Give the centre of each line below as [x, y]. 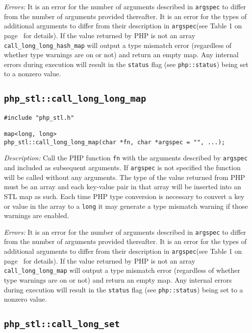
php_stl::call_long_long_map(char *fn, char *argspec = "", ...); [115, 142]
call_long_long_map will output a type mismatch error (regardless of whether [122, 270]
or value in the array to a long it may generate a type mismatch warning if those [126, 206]
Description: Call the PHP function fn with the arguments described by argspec [126, 158]
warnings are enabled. [37, 215]
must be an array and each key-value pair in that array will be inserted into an [123, 187]
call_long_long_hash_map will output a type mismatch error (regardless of [118, 45]
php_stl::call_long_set [62, 324]
